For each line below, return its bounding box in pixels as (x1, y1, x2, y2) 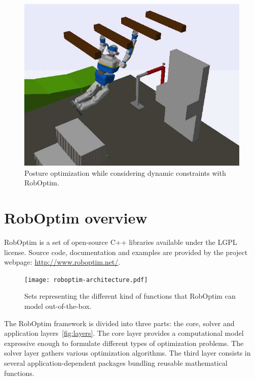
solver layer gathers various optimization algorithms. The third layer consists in (4, 347, 251, 358)
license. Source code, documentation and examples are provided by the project (4, 246, 248, 257)
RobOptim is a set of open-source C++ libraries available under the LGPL (4, 236, 237, 247)
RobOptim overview (4, 207, 148, 228)
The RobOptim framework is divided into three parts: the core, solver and (4, 318, 235, 328)
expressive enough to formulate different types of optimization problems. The (4, 337, 244, 348)
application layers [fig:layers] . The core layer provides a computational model (4, 328, 244, 338)
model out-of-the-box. (24, 300, 92, 311)
